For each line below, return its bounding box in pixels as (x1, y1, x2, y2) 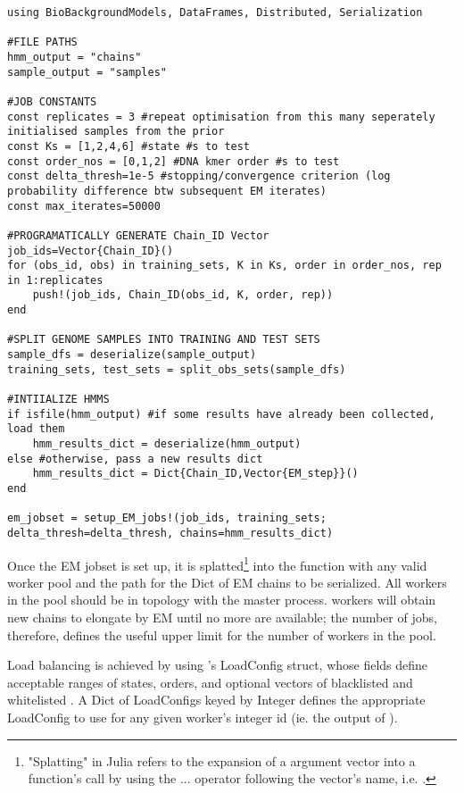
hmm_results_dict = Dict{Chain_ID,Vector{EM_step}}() (32, 467, 359, 480)
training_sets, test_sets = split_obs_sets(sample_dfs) (7, 363, 346, 376)
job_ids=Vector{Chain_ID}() (7, 244, 174, 257)
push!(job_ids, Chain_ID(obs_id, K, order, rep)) (32, 288, 334, 302)
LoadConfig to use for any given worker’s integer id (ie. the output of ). (7, 708, 398, 727)
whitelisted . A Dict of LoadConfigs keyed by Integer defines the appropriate (7, 690, 426, 709)
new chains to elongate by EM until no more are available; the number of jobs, (7, 608, 437, 627)
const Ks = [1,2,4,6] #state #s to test (7, 139, 251, 153)
